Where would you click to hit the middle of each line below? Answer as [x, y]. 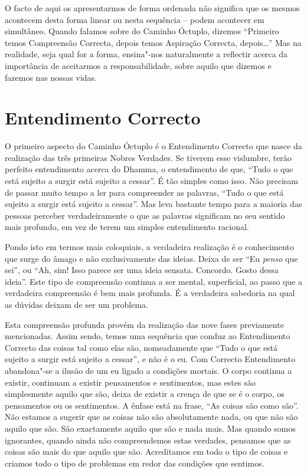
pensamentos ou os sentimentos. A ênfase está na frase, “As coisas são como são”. [152, 405]
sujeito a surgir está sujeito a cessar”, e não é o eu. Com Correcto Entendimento [150, 359]
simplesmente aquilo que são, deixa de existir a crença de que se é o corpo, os [145, 394]
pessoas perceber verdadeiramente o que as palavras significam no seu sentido [145, 215]
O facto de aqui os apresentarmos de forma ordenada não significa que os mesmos [152, 8]
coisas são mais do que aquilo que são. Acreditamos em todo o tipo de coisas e [146, 451]
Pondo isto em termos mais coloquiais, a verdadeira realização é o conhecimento [149, 247]
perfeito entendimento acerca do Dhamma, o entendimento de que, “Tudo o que [149, 169]
